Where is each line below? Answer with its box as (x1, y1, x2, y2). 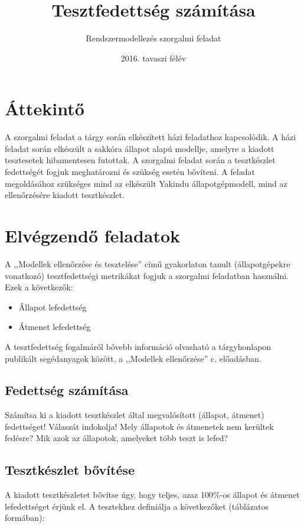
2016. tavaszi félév (120, 51, 187, 64)
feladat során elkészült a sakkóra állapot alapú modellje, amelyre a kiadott (5, 142, 274, 154)
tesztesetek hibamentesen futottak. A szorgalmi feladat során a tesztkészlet (5, 154, 276, 166)
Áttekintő (5, 96, 84, 121)
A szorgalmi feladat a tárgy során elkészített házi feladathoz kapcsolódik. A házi (5, 131, 296, 143)
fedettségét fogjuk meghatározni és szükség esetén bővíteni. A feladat (5, 166, 255, 178)
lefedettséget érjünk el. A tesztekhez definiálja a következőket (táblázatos (5, 500, 269, 512)
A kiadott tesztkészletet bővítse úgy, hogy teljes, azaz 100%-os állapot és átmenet (5, 488, 300, 501)
